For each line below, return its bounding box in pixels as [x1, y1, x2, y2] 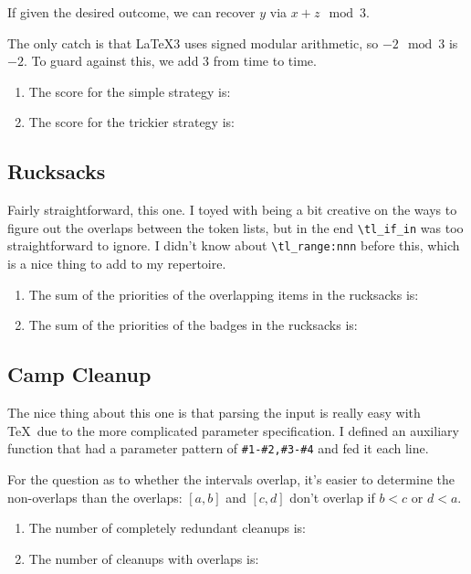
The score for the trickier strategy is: [28, 112, 235, 132]
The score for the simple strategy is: [28, 81, 231, 101]
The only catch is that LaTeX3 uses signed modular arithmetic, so [7, 33, 379, 52]
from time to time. [213, 51, 317, 70]
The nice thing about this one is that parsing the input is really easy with [7, 403, 421, 422]
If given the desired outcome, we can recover [7, 3, 256, 21]
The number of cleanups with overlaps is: [28, 548, 259, 568]
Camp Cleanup [7, 360, 152, 388]
